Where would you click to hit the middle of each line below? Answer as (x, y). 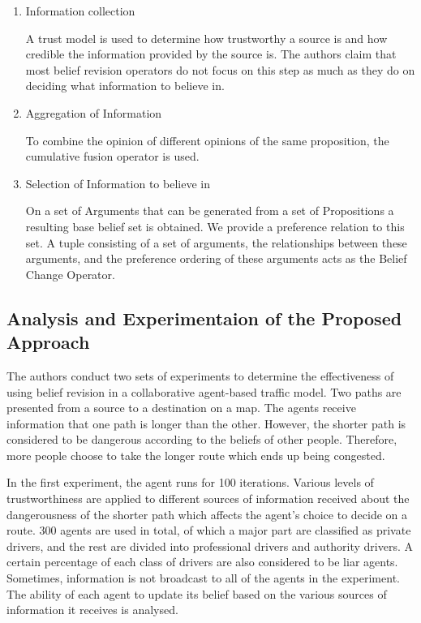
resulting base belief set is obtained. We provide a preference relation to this (215, 226)
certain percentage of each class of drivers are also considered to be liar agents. (202, 562)
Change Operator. (70, 274)
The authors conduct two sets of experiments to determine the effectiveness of (200, 375)
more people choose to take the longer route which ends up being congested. (196, 455)
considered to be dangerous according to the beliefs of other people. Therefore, (202, 439)
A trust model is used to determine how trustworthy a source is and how (206, 38)
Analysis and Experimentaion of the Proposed (204, 318)
